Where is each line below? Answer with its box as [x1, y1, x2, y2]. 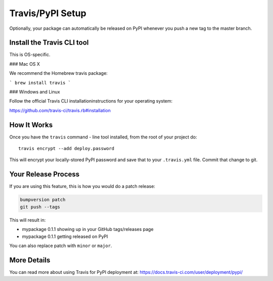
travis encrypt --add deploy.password [18, 146, 115, 152]
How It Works [9, 120, 53, 129]
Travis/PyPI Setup [9, 8, 86, 19]
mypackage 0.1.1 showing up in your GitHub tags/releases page [22, 226, 154, 232]
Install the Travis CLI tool [9, 38, 89, 47]
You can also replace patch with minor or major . [9, 243, 112, 249]
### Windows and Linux [9, 89, 60, 95]
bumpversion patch [20, 197, 66, 203]
